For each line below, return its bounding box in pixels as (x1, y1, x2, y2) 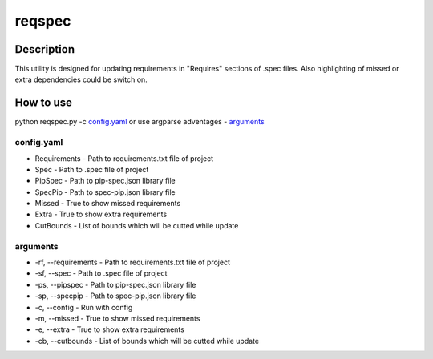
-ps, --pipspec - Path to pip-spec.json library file (34, 280, 196, 289)
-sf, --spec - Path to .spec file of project (34, 268, 168, 278)
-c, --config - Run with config (34, 302, 133, 312)
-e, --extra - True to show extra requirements (34, 325, 184, 334)
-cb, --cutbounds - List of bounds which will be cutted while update (34, 336, 260, 345)
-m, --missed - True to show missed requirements (34, 313, 200, 323)
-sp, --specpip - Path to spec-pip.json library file (34, 291, 196, 301)
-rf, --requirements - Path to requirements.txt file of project (34, 257, 230, 267)
